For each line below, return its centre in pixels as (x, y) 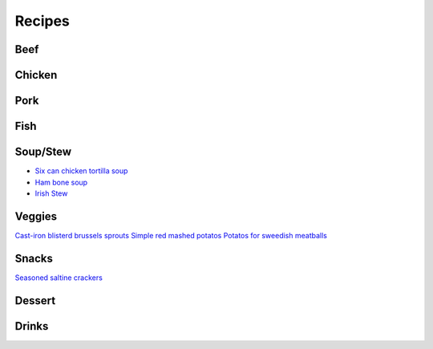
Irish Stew (51, 193)
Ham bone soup (61, 182)
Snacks (34, 258)
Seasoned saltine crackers (59, 278)
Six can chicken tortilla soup (81, 171)
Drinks (32, 326)
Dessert (35, 300)
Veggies (36, 216)
